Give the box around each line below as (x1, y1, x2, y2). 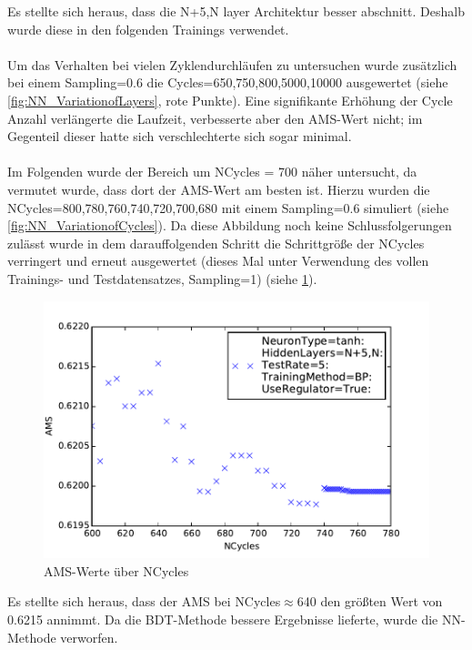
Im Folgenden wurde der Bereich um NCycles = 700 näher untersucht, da (7, 162, 417, 181)
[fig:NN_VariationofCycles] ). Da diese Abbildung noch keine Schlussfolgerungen (7, 216, 452, 235)
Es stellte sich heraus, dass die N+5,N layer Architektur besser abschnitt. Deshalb (7, 2, 465, 20)
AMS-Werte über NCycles (44, 561, 189, 580)
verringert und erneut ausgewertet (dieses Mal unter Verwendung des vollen (7, 251, 429, 270)
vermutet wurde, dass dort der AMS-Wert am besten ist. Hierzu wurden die (7, 179, 430, 198)
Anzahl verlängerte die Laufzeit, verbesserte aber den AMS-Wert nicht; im (7, 108, 423, 127)
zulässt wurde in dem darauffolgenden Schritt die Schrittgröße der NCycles (7, 233, 425, 252)
